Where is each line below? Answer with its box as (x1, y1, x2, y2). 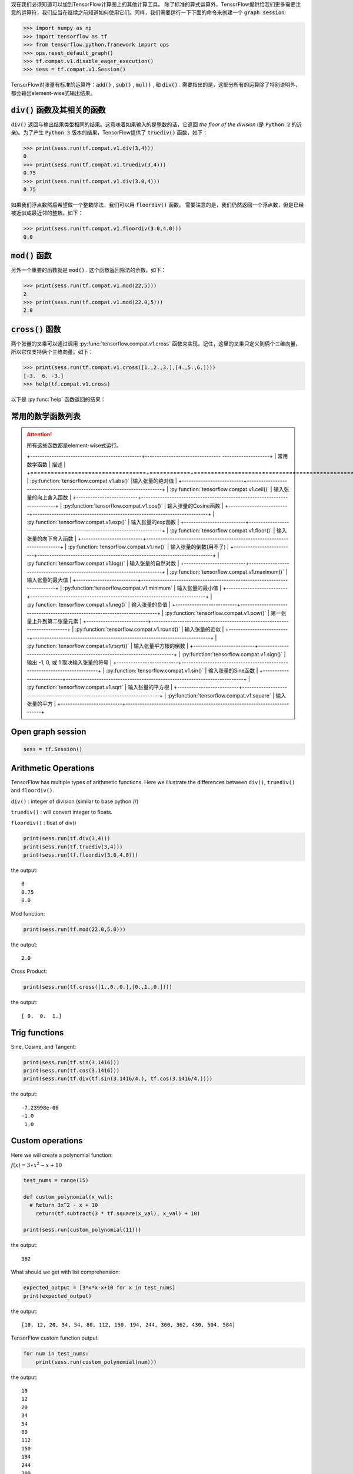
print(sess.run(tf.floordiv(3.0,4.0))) (23, 852, 138, 858)
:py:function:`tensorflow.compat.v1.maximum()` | (169, 568, 288, 575)
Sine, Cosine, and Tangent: (11, 1043, 76, 1050)
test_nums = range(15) (23, 1177, 89, 1184)
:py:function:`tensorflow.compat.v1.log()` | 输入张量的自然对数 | (26, 560, 179, 567)
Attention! (26, 431, 52, 438)
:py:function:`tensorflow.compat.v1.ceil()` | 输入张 (169, 485, 289, 492)
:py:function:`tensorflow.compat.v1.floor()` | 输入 (169, 527, 287, 534)
